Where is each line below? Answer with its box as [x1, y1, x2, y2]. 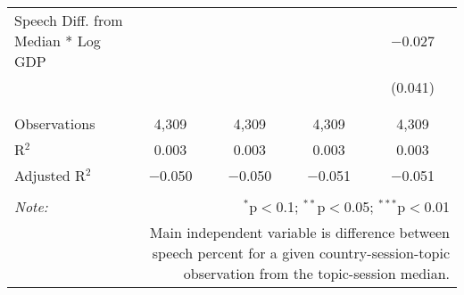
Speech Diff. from [14, 10, 123, 30]
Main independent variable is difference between [149, 222, 450, 242]
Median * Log [14, 30, 101, 51]
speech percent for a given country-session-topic [152, 242, 450, 263]
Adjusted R [14, 165, 86, 185]
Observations [14, 113, 95, 134]
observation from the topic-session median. [183, 263, 450, 283]
